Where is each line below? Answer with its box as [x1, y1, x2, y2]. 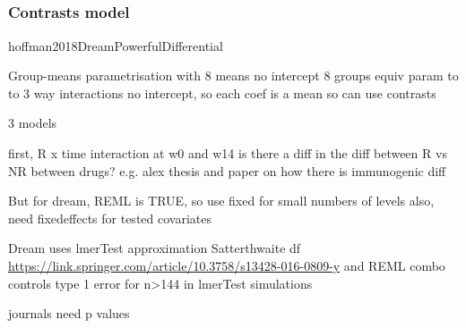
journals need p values [8, 304, 130, 323]
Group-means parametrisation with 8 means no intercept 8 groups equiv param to [8, 66, 459, 85]
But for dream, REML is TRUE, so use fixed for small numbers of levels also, [8, 191, 435, 210]
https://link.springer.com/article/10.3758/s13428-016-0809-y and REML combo [8, 257, 445, 275]
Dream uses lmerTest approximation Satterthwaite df [8, 239, 301, 257]
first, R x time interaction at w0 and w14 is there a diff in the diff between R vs [8, 144, 447, 163]
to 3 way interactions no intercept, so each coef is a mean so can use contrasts [8, 83, 436, 102]
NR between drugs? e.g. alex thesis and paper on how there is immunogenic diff [8, 161, 446, 180]
